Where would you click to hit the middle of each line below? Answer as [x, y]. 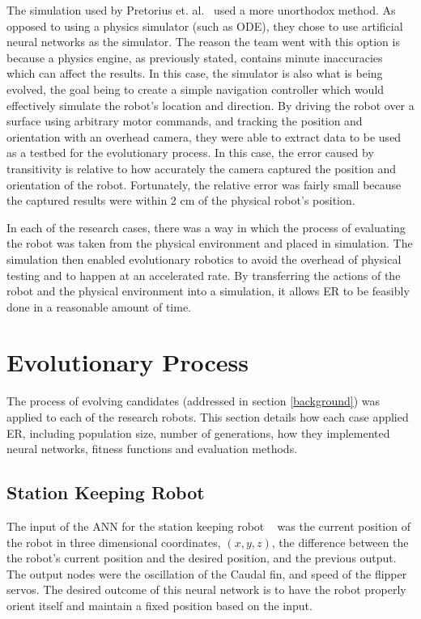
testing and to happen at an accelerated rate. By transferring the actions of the [204, 275]
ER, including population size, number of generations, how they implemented [198, 432]
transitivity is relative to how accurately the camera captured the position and [202, 168]
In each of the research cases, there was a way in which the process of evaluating [206, 227]
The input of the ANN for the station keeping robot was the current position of [208, 526]
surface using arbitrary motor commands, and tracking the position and [185, 121]
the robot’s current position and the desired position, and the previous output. [202, 558]
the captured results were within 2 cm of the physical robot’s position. [181, 200]
